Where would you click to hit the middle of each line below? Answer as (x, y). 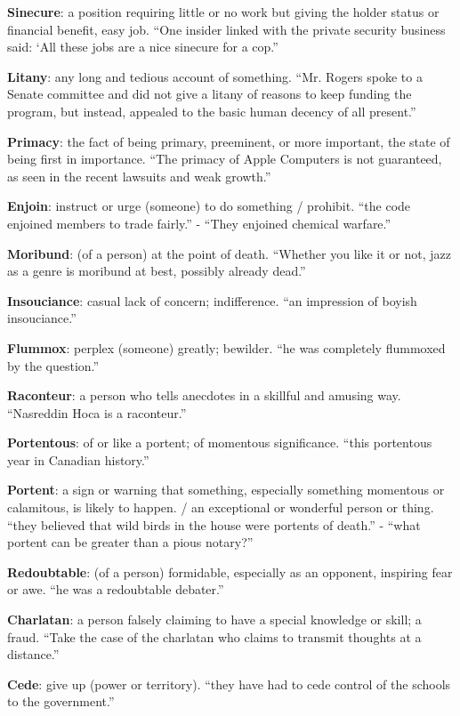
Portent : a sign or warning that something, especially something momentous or (226, 490)
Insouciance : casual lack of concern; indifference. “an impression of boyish (212, 300)
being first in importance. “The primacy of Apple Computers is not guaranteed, (225, 159)
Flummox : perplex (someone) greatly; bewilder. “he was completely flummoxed (226, 347)
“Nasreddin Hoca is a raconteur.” (97, 412)
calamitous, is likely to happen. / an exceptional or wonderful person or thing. (221, 507)
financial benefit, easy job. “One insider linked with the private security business (226, 29)
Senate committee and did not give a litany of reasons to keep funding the (210, 94)
